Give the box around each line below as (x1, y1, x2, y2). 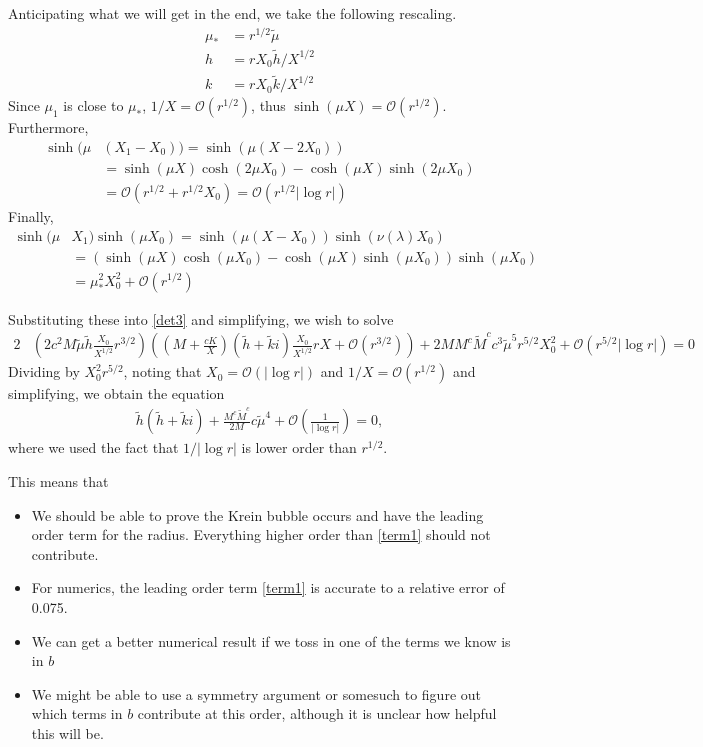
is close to (63, 95, 124, 116)
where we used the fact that (8, 437, 179, 458)
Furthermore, (8, 117, 89, 138)
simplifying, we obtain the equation (8, 383, 225, 404)
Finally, (8, 205, 54, 226)
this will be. (31, 723, 104, 743)
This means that (8, 471, 109, 492)
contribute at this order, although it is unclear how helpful (137, 703, 497, 724)
